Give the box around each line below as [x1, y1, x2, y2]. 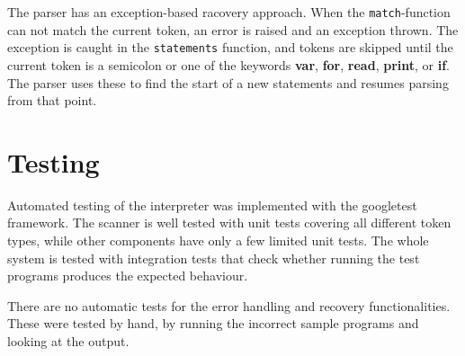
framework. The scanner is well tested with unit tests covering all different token [7, 213, 452, 232]
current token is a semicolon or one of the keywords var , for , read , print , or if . [7, 55, 451, 74]
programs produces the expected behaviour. [7, 266, 248, 285]
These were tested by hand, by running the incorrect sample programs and [7, 314, 419, 333]
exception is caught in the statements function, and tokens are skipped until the [7, 38, 453, 57]
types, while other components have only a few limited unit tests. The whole [7, 231, 429, 249]
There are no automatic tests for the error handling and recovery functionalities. [7, 296, 451, 315]
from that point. [7, 91, 97, 110]
